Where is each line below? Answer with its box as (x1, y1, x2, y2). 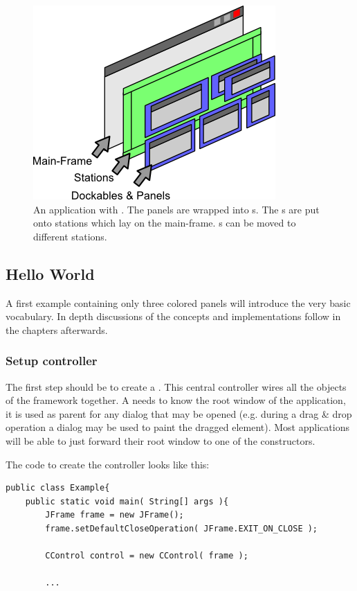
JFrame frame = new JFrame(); (45, 510, 184, 520)
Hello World (6, 263, 95, 284)
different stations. (33, 229, 107, 243)
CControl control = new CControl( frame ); (45, 551, 248, 561)
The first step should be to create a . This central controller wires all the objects (6, 379, 347, 394)
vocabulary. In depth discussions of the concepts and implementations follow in (6, 309, 341, 324)
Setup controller (6, 352, 98, 369)
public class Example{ (6, 483, 110, 493)
